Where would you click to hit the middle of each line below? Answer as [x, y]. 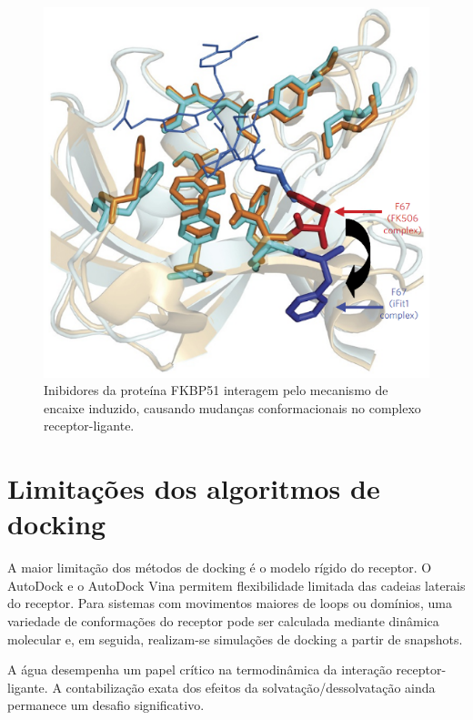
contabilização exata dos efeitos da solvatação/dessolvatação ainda [251, 687]
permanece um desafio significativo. [106, 705]
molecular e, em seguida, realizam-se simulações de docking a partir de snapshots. [235, 639]
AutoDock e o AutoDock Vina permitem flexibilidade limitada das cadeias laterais [236, 585]
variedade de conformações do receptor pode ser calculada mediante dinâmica [223, 621]
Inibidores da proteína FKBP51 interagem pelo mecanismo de [216, 390]
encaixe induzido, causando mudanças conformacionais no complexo [232, 407]
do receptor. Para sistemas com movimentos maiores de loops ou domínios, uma [230, 603]
